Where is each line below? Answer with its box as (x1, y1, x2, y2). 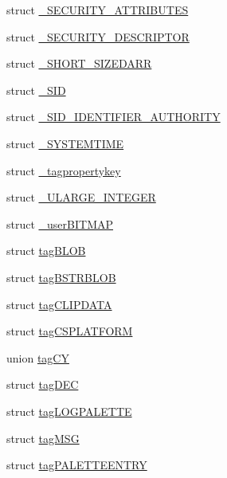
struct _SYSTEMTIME (6, 135, 124, 151)
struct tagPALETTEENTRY (6, 456, 147, 473)
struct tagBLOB (6, 242, 86, 259)
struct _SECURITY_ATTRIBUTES (6, 2, 189, 18)
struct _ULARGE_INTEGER (6, 189, 156, 206)
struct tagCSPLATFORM (6, 323, 133, 339)
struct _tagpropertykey (6, 162, 121, 178)
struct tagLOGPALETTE (6, 402, 132, 419)
